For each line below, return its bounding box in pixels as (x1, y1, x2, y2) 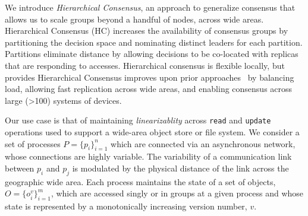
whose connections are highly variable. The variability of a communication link (5, 150, 292, 163)
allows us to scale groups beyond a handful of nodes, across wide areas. (5, 12, 264, 25)
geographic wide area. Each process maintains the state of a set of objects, (5, 175, 276, 188)
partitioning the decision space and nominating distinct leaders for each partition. (5, 36, 303, 48)
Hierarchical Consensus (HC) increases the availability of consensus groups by (5, 24, 288, 37)
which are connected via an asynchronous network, (111, 137, 296, 150)
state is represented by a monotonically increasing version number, (5, 200, 247, 212)
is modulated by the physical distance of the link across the (72, 161, 289, 174)
